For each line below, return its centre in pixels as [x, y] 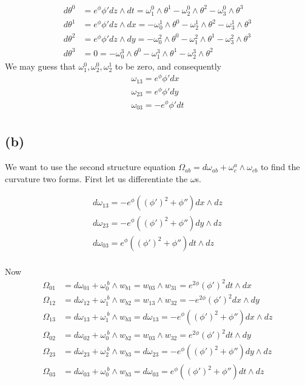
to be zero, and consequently [168, 66]
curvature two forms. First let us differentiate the [96, 178]
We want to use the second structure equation [90, 167]
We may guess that [40, 66]
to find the [280, 167]
